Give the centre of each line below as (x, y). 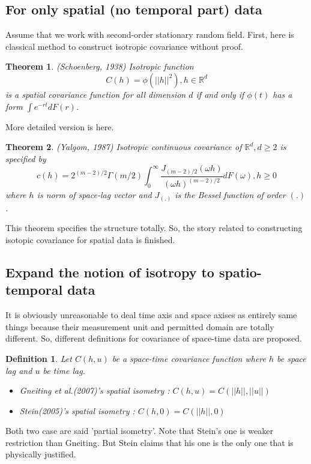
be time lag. (64, 370)
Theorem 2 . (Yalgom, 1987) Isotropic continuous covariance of (124, 147)
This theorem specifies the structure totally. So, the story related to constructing (154, 228)
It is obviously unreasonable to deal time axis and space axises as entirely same (151, 315)
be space (291, 358)
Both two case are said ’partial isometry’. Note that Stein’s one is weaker (139, 431)
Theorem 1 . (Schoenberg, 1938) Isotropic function (100, 66)
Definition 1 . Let (39, 358)
